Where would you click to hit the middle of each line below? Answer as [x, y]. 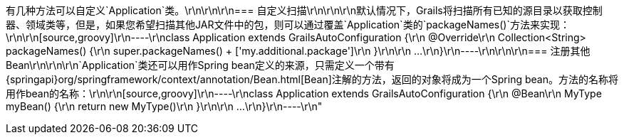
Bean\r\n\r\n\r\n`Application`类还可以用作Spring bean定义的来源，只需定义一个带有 [200, 65]
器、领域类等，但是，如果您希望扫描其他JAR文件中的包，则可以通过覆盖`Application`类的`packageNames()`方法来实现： [288, 25]
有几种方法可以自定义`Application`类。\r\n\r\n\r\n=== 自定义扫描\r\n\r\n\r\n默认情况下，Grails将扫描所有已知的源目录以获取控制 [304, 10]
